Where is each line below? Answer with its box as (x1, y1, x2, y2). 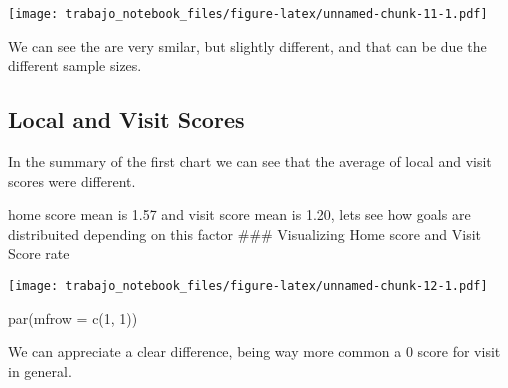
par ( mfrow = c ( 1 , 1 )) (8, 307, 138, 328)
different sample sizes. (8, 55, 142, 76)
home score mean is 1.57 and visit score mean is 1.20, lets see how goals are (8, 204, 471, 225)
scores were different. (8, 170, 136, 191)
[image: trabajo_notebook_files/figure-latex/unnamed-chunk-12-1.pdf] (8, 279, 488, 294)
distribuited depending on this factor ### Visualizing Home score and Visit (8, 223, 482, 244)
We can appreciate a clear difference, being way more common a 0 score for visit (8, 341, 501, 362)
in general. (8, 360, 72, 381)
